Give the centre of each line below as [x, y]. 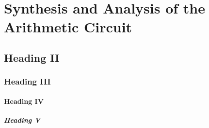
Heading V [22, 120]
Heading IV [24, 101]
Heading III [27, 81]
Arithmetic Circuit [68, 27]
